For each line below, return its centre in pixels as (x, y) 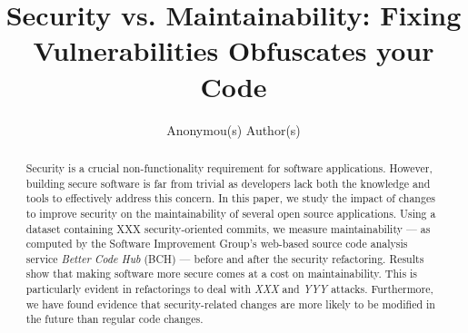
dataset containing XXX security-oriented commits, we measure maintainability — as (228, 228)
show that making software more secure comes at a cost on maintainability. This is (222, 274)
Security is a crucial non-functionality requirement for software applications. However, (229, 167)
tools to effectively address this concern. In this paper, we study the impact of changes (230, 198)
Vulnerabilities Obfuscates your (234, 50)
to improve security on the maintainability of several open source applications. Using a (231, 213)
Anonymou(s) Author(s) (234, 129)
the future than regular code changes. (115, 319)
